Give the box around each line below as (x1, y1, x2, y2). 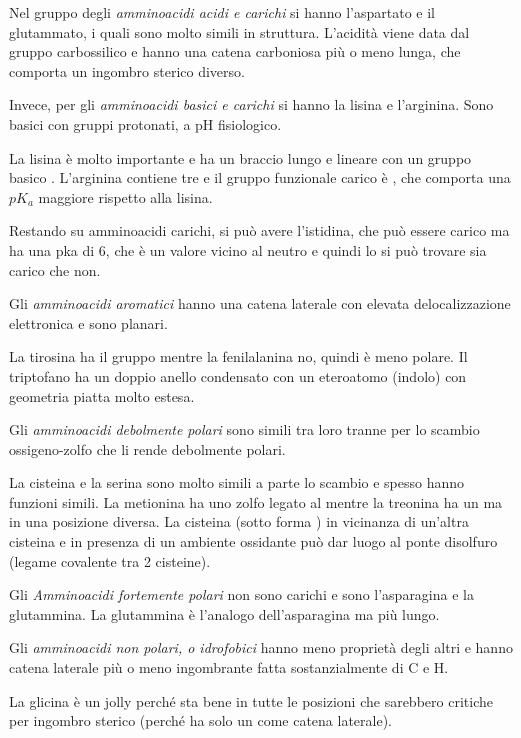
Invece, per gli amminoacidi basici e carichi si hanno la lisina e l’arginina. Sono (9, 94, 494, 115)
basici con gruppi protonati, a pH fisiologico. (9, 113, 282, 134)
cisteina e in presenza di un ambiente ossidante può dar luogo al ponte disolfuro (9, 531, 498, 552)
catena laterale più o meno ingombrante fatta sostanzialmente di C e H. (9, 657, 449, 678)
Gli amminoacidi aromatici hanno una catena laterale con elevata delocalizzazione (9, 293, 511, 314)
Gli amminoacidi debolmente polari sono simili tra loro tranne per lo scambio (9, 419, 480, 440)
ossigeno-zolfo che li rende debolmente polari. (9, 438, 286, 459)
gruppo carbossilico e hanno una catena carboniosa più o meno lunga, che (9, 41, 461, 62)
